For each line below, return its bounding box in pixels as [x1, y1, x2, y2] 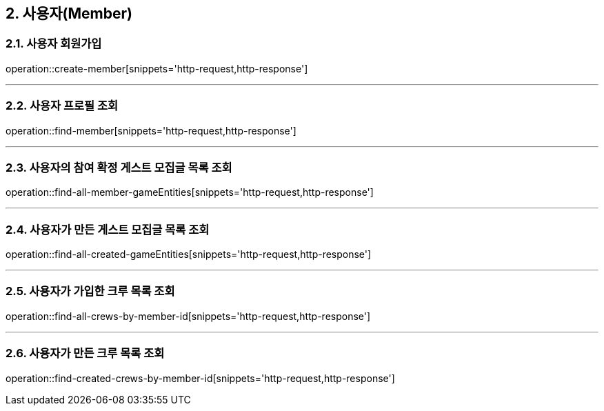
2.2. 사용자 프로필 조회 [6, 99, 119, 113]
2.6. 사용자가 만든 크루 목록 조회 [6, 346, 165, 361]
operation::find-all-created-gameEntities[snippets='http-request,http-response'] [6, 248, 372, 261]
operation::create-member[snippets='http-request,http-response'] [6, 62, 308, 74]
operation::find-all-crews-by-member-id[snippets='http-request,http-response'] [6, 310, 371, 322]
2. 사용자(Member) [6, 5, 132, 22]
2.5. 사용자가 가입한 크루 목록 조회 [6, 284, 175, 299]
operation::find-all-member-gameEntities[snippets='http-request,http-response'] [6, 186, 374, 199]
